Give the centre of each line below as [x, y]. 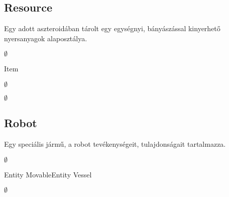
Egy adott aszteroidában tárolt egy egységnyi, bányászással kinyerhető [112, 28]
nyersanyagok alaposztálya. [46, 38]
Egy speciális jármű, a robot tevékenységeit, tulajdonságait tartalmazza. [115, 144]
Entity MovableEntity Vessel [48, 174]
